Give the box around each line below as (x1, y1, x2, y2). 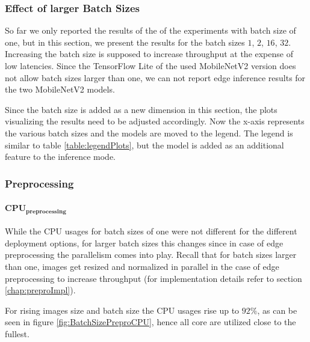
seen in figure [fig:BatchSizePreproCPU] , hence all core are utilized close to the (5, 316, 296, 328)
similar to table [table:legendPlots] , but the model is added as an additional (5, 138, 284, 151)
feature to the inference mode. (5, 150, 116, 163)
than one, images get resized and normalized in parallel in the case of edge (5, 260, 279, 273)
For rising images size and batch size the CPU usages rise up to (5, 304, 240, 316)
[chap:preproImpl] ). (5, 284, 76, 296)
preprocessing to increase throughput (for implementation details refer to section (5, 272, 302, 284)
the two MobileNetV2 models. (5, 83, 115, 96)
